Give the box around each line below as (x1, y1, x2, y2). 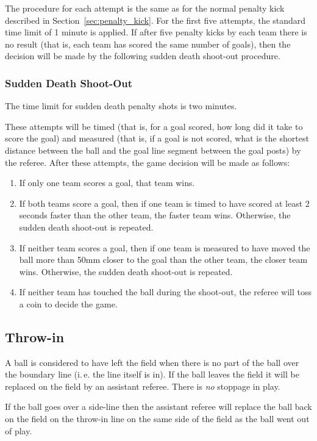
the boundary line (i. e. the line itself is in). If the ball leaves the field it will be (5, 368, 299, 381)
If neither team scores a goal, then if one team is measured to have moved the (19, 241, 310, 254)
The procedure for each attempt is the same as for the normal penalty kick (5, 2, 285, 14)
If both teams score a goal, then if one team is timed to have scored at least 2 (19, 196, 310, 209)
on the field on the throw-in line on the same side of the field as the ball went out (5, 412, 310, 425)
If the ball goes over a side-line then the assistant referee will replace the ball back (5, 400, 312, 413)
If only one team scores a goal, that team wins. (19, 176, 195, 189)
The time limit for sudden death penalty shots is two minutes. (5, 99, 237, 112)
